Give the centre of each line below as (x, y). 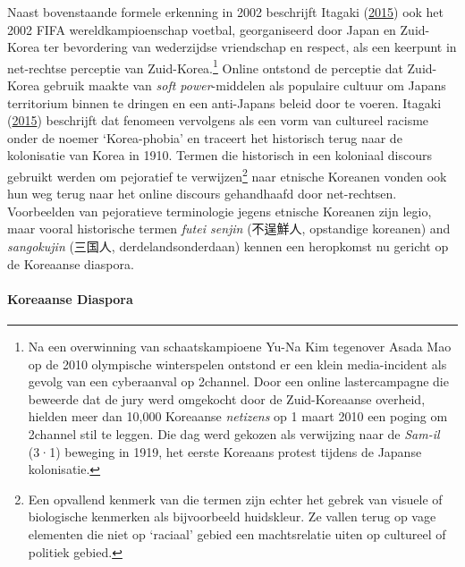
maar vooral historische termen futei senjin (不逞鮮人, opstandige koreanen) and (229, 228)
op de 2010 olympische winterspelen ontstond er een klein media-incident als (237, 364)
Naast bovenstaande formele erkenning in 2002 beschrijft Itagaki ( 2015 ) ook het (226, 12)
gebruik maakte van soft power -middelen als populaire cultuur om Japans (245, 85)
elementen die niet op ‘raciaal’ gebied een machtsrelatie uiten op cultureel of (237, 533)
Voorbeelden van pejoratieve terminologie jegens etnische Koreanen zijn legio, (220, 211)
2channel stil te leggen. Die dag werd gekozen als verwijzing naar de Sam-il (234, 433)
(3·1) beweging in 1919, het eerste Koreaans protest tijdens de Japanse (225, 451)
